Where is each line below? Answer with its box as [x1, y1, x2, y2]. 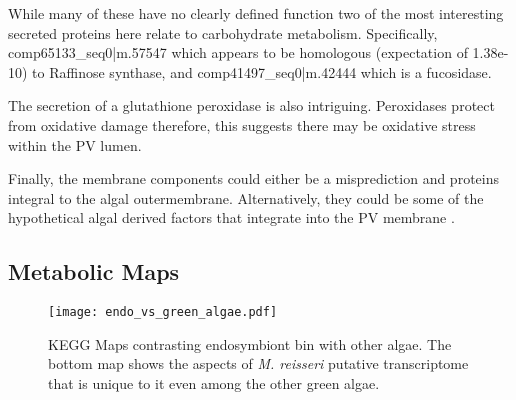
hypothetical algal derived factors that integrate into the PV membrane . [8, 207, 455, 228]
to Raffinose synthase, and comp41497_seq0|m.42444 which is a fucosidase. [32, 61, 492, 82]
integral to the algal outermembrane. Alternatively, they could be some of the [8, 187, 484, 208]
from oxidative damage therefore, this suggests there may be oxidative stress [8, 114, 476, 135]
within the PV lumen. [8, 134, 142, 155]
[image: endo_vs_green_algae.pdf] [48, 305, 278, 320]
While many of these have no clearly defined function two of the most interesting [8, 3, 504, 23]
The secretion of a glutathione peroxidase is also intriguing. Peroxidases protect [8, 95, 495, 116]
